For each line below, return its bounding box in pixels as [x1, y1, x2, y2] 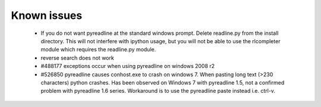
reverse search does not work [40, 54, 114, 61]
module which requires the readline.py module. [40, 46, 156, 53]
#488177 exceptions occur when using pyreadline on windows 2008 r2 [40, 63, 215, 70]
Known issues [11, 9, 83, 22]
